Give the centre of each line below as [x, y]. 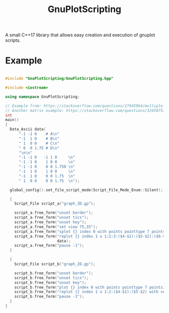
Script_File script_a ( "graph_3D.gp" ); [55, 204]
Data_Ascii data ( [28, 130]
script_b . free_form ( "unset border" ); [54, 273]
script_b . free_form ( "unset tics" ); [52, 278]
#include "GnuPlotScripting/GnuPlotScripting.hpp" [59, 79]
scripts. [13, 40]
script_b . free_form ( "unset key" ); [50, 283]
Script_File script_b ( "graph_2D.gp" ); [55, 264]
